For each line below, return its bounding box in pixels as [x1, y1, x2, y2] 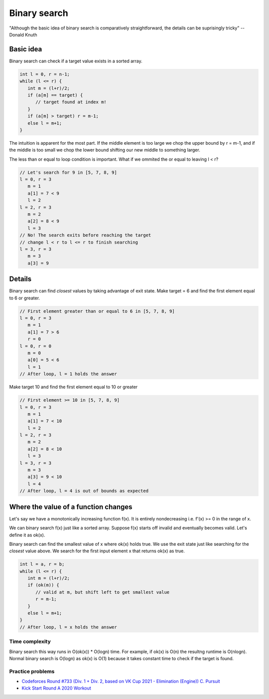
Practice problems [9, 668, 55, 675]
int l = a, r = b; [19, 561, 65, 567]
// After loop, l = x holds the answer [19, 624, 117, 630]
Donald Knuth [9, 31, 37, 37]
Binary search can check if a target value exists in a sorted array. [9, 58, 142, 64]
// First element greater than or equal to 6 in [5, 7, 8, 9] [19, 308, 175, 314]
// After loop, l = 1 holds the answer [19, 371, 117, 377]
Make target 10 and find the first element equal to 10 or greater [9, 384, 138, 390]
